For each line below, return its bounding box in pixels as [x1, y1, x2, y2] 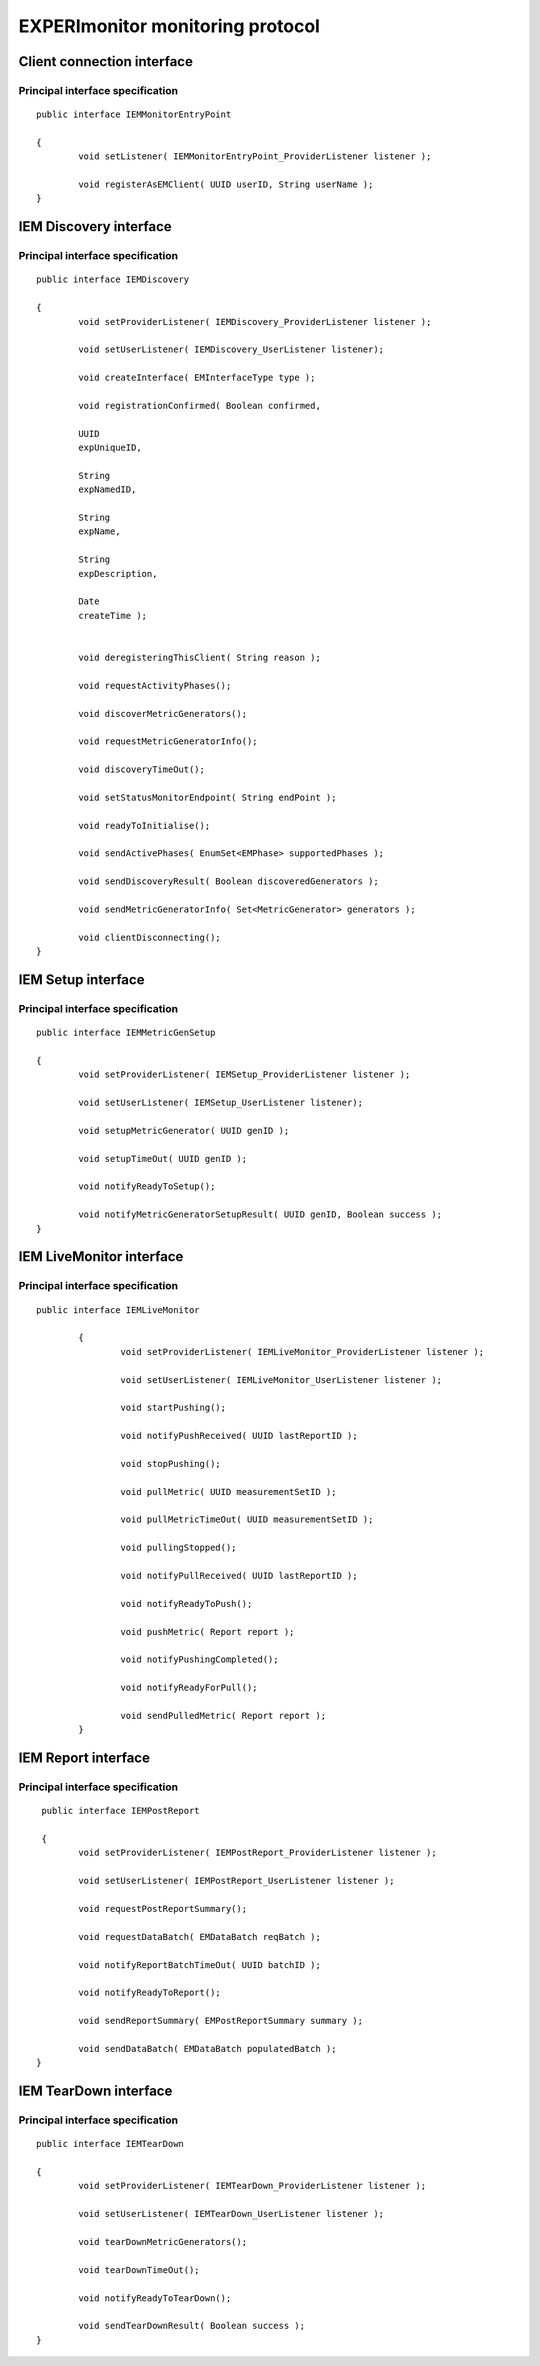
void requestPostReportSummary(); [78, 1903, 248, 1915]
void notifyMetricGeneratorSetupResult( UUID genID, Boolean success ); [78, 1209, 443, 1220]
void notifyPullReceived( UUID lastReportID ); [120, 1570, 359, 1582]
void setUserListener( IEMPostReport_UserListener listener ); [78, 1875, 395, 1887]
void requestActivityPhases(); [78, 680, 232, 691]
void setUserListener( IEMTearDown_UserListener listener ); [78, 2208, 385, 2220]
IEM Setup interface [18, 971, 145, 988]
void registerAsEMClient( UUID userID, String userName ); [78, 179, 374, 190]
